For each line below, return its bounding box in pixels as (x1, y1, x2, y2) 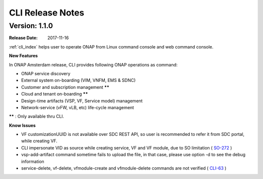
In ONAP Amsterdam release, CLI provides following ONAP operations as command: (9, 62, 178, 67)
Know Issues (9, 122, 36, 128)
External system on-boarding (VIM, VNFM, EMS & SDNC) (21, 78, 136, 83)
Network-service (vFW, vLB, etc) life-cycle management (21, 104, 134, 110)
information (21, 158, 45, 164)
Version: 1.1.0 (9, 21, 53, 30)
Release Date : (9, 35, 38, 41)
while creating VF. (21, 138, 58, 144)
